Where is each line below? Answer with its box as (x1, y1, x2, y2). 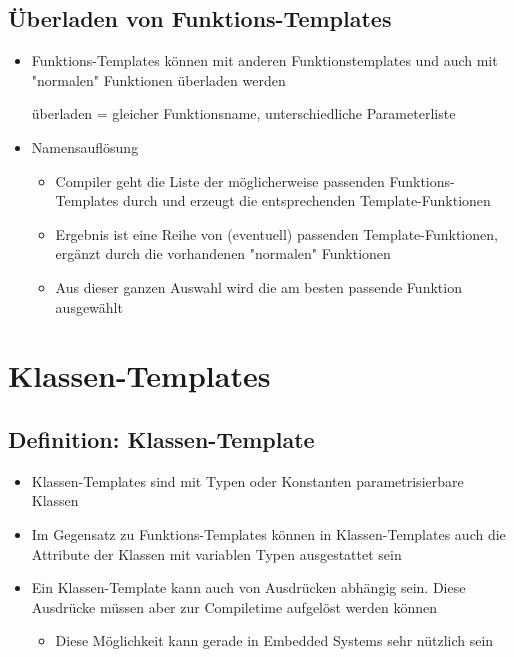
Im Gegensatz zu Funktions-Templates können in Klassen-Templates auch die (31, 523, 506, 544)
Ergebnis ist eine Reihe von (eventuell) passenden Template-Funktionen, (55, 223, 498, 244)
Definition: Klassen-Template (8, 423, 315, 454)
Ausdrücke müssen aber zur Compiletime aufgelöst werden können (31, 596, 438, 617)
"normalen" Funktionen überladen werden (31, 69, 286, 90)
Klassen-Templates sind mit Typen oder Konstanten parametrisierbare (31, 470, 464, 491)
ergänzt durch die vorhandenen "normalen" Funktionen (55, 243, 391, 264)
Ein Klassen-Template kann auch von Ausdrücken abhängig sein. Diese (31, 577, 466, 598)
